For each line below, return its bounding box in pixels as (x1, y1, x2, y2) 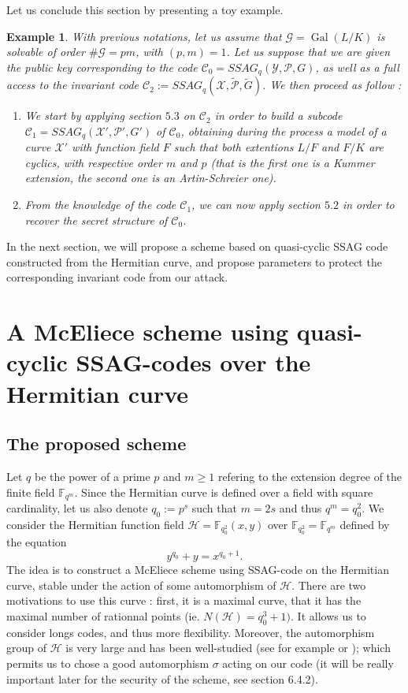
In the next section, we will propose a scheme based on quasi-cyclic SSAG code (6, 238, 388, 255)
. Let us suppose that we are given (226, 43, 391, 60)
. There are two (291, 576, 366, 593)
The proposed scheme (6, 431, 187, 456)
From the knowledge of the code (24, 196, 176, 213)
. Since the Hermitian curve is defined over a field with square (74, 483, 373, 500)
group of (6, 639, 47, 656)
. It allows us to (291, 608, 366, 624)
